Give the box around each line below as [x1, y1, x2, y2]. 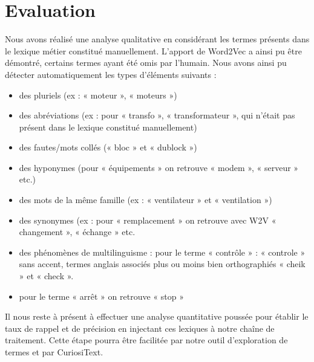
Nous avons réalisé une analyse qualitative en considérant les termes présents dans [5, 33, 310, 45]
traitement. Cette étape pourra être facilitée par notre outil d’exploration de [5, 334, 288, 346]
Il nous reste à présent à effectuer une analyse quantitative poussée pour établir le [5, 310, 309, 323]
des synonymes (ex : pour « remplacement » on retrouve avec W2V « [19, 213, 276, 226]
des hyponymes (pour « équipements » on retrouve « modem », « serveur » [19, 161, 299, 173]
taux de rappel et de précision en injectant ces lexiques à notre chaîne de [5, 322, 275, 334]
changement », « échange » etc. [19, 225, 136, 238]
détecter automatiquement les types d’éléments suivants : [5, 68, 217, 80]
